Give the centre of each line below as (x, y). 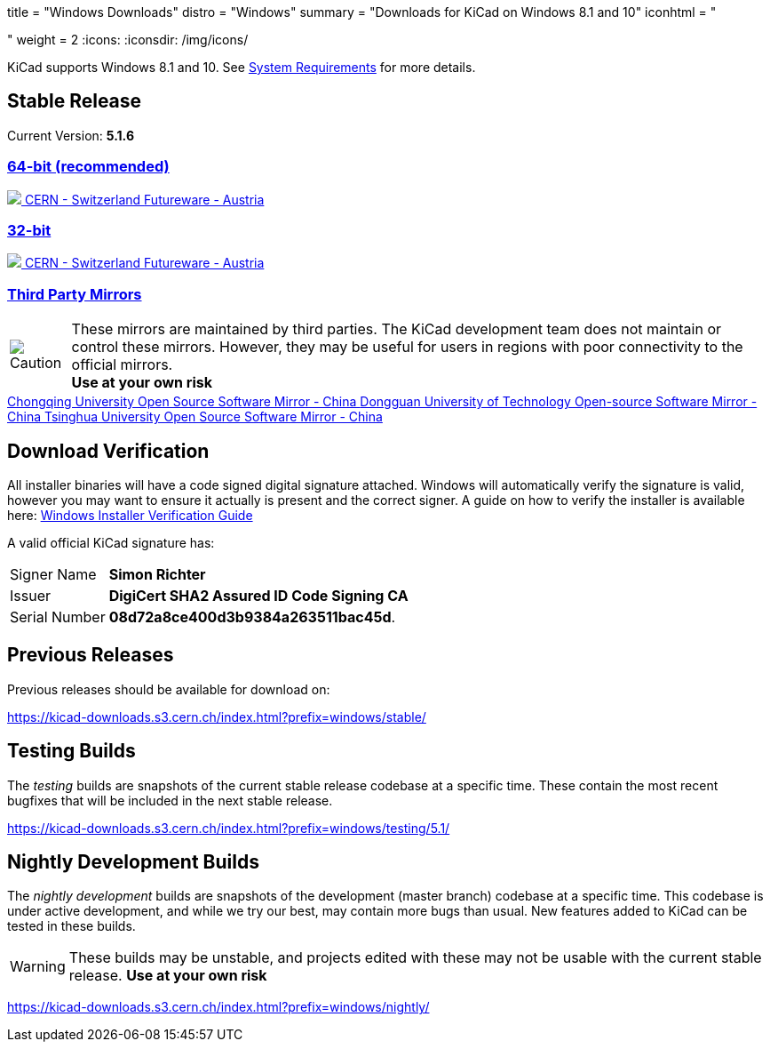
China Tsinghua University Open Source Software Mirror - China (195, 417)
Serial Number (58, 617)
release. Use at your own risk (168, 976)
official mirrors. (122, 365)
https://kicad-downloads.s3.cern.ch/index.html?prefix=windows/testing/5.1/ (229, 828)
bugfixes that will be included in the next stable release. (170, 800)
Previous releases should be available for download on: (169, 689)
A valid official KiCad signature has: (111, 542)
